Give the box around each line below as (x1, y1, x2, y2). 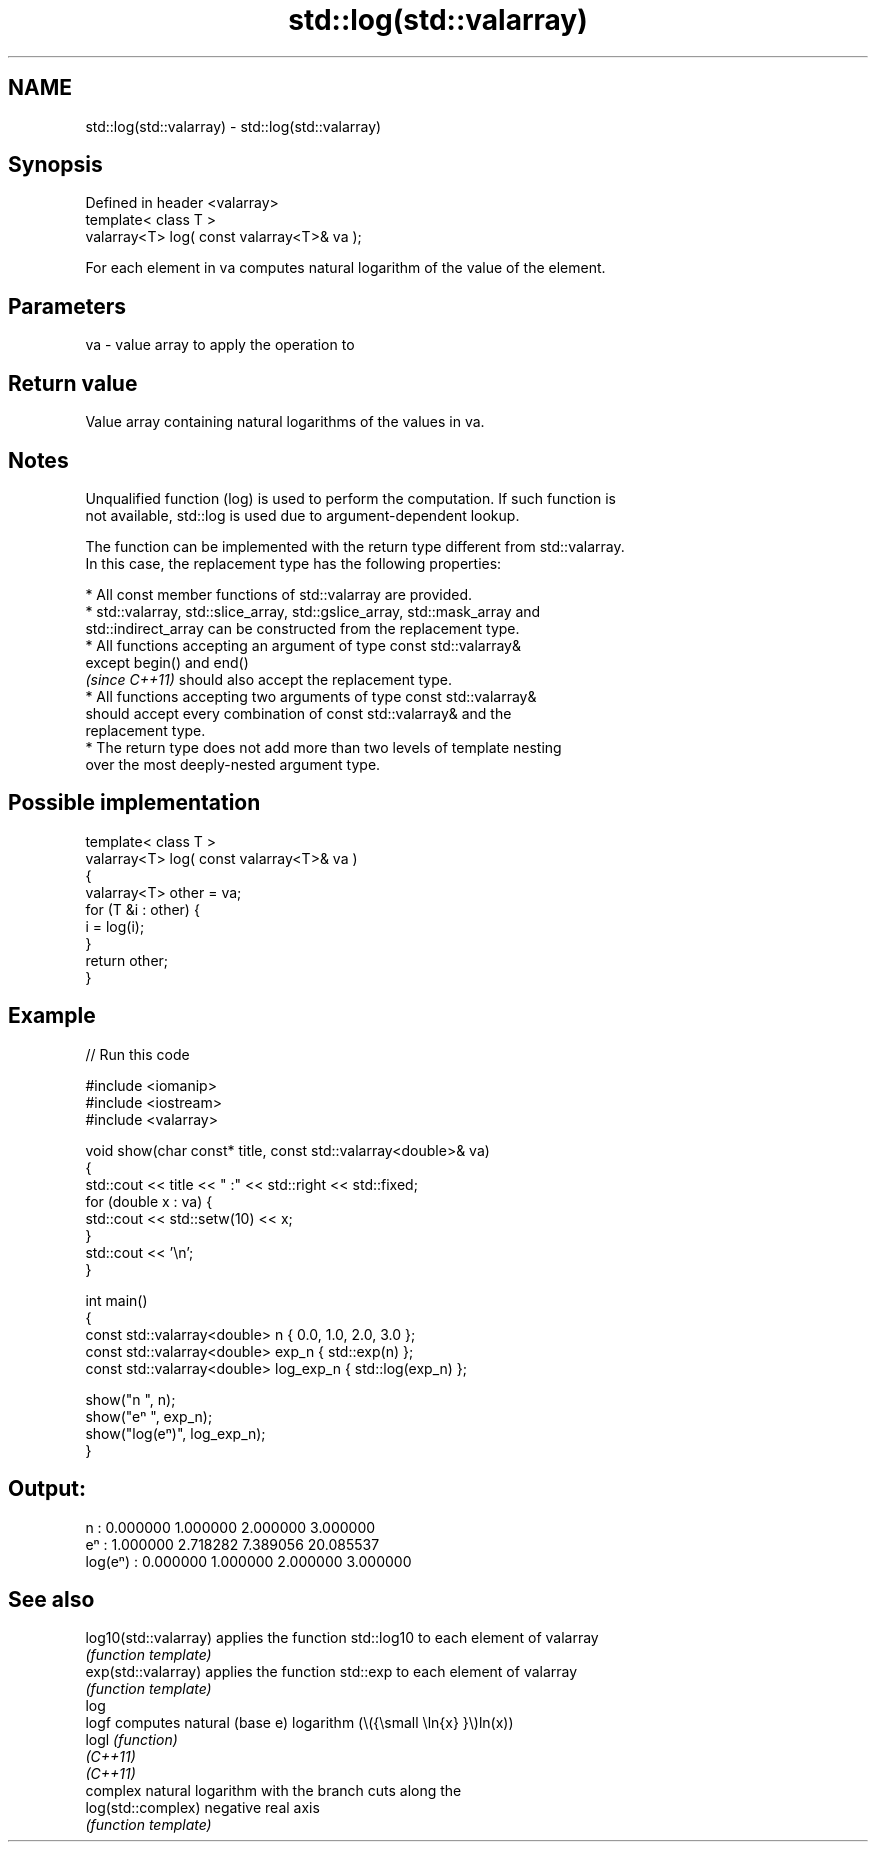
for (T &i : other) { (85, 900, 200, 918)
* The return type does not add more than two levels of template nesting (85, 738, 562, 756)
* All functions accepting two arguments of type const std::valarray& (85, 687, 537, 705)
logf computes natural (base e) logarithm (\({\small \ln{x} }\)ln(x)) (85, 1714, 514, 1732)
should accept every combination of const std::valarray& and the (85, 704, 512, 722)
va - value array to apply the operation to (85, 336, 355, 354)
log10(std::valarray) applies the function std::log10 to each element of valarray (85, 1629, 599, 1647)
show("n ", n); (85, 1390, 176, 1408)
